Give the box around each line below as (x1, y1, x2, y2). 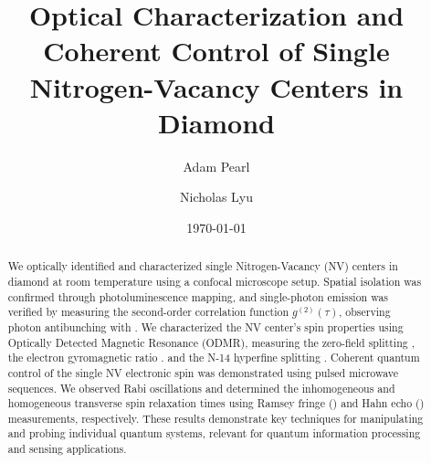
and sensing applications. (7, 441, 127, 457)
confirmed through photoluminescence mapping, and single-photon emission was (7, 289, 389, 304)
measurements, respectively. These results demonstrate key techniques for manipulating (7, 410, 424, 426)
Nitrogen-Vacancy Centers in (29, 68, 404, 105)
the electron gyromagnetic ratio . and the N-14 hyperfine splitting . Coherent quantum (7, 350, 420, 365)
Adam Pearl (183, 156, 250, 175)
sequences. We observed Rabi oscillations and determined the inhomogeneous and (7, 380, 395, 395)
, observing (339, 304, 391, 320)
